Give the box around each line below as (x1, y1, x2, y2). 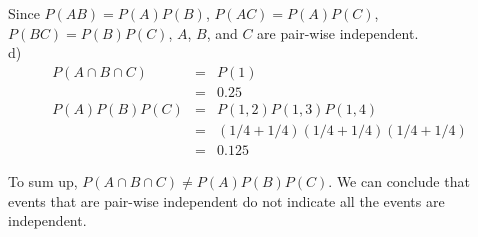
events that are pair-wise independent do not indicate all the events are (8, 190, 445, 211)
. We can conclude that (328, 170, 470, 191)
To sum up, (8, 170, 78, 191)
